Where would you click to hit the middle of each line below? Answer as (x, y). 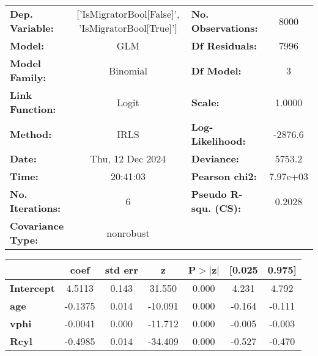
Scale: (205, 102)
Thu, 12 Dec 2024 (128, 158)
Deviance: (215, 158)
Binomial (128, 70)
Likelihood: (218, 141)
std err (121, 270)
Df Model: (216, 70)
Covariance (37, 226)
